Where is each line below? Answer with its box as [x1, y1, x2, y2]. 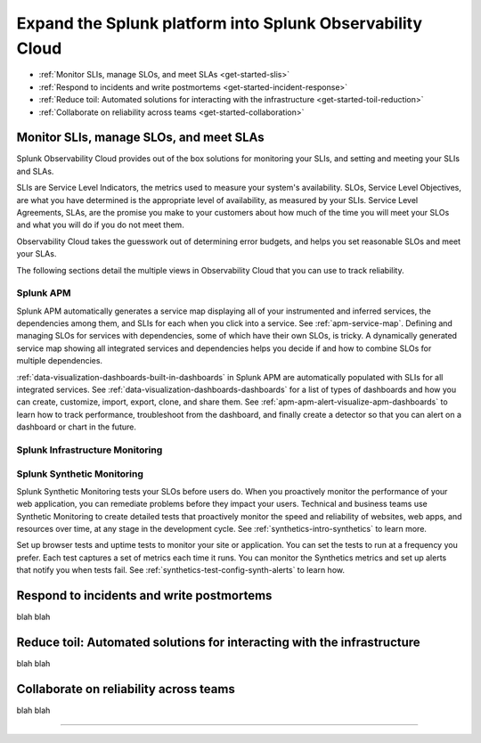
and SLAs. [16, 166, 54, 176]
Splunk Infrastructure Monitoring [16, 444, 163, 456]
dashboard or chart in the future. [16, 421, 137, 432]
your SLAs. [16, 249, 57, 259]
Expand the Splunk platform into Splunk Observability [16, 13, 423, 33]
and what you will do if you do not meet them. [16, 219, 184, 231]
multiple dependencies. [16, 355, 102, 366]
